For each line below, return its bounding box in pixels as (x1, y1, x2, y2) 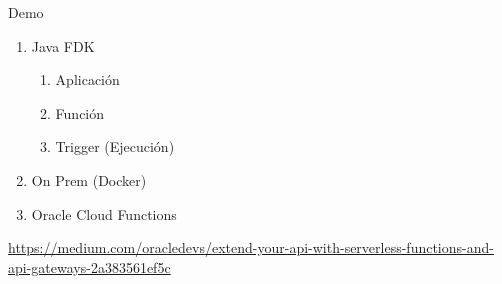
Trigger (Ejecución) (55, 136, 175, 157)
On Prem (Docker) (31, 169, 147, 190)
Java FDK (31, 35, 95, 56)
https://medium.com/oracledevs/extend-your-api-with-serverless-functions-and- (8, 237, 494, 258)
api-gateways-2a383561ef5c (8, 256, 171, 277)
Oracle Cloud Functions (31, 203, 177, 224)
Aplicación (55, 69, 120, 90)
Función (55, 102, 105, 123)
